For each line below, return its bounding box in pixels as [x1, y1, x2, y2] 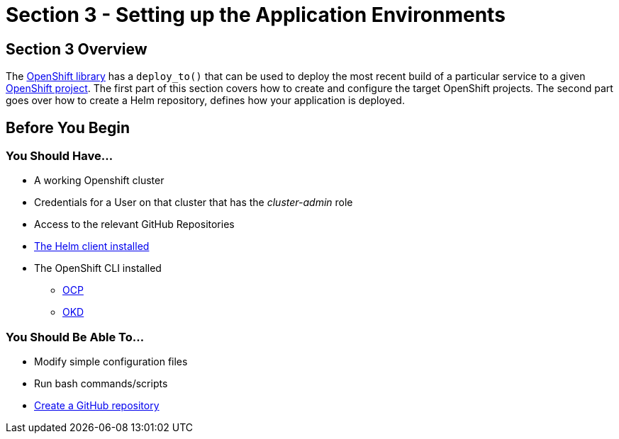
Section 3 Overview [6, 40, 147, 58]
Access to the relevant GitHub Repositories [34, 218, 235, 231]
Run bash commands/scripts [34, 377, 168, 390]
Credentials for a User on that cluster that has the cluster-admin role [34, 196, 353, 209]
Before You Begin [6, 118, 130, 137]
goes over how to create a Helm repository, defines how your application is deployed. [6, 94, 405, 107]
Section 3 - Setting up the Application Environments [6, 3, 506, 27]
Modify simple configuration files [34, 355, 188, 368]
